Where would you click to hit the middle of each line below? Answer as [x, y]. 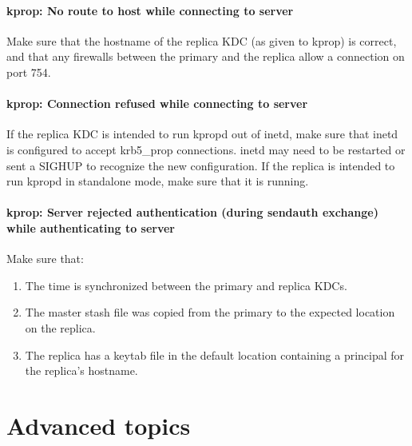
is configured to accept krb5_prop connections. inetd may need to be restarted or [206, 149]
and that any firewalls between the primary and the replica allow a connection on [206, 56]
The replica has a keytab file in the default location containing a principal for [215, 354]
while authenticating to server [91, 227]
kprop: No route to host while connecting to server [150, 10]
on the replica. [60, 327]
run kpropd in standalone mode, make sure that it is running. [158, 181]
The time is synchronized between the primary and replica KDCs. [186, 285]
